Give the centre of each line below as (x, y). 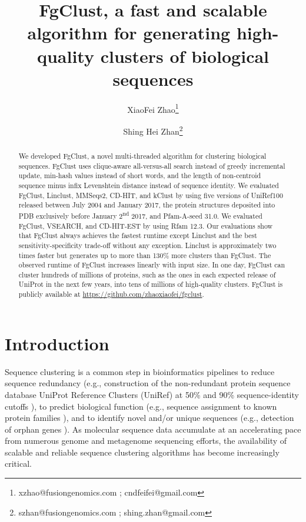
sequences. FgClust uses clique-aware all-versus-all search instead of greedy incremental (152, 165)
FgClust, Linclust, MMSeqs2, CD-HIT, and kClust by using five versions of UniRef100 (151, 195)
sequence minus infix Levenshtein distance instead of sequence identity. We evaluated (149, 185)
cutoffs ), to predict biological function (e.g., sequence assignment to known (141, 406)
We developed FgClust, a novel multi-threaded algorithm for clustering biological (142, 155)
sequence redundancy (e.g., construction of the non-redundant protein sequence (148, 383)
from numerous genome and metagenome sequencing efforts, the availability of (146, 441)
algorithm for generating (129, 33)
